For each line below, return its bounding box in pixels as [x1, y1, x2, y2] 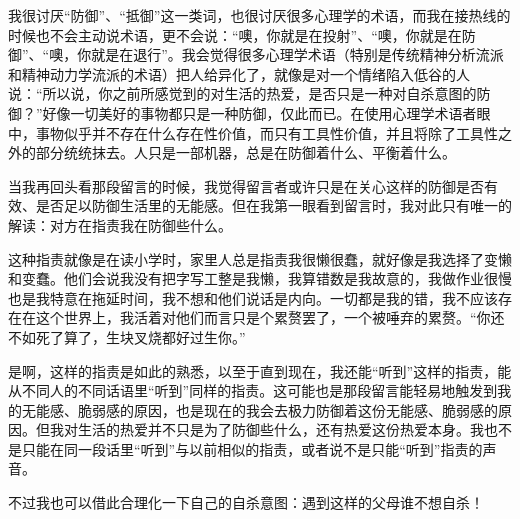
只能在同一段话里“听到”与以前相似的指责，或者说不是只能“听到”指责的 [21, 438, 483, 459]
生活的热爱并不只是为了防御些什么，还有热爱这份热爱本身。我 [77, 419, 484, 440]
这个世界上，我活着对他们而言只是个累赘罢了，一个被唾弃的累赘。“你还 [35, 307, 505, 328]
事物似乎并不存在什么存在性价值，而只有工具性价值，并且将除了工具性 [35, 122, 498, 143]
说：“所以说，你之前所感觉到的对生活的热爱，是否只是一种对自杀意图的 [8, 83, 477, 104]
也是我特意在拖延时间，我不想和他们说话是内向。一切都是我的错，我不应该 [8, 287, 498, 308]
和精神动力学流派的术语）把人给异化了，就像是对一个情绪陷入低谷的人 [8, 63, 470, 84]
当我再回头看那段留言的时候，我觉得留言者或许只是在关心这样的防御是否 [8, 175, 484, 196]
